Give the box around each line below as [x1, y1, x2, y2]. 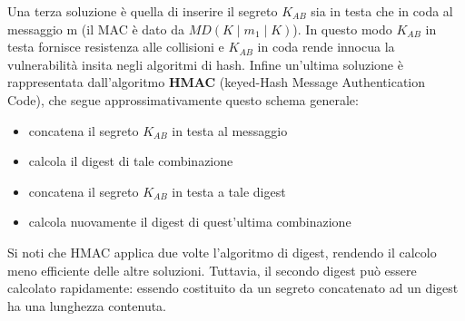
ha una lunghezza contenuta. [7, 296, 167, 315]
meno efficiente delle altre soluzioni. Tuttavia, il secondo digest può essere [7, 260, 417, 279]
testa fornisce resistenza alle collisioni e [7, 37, 224, 56]
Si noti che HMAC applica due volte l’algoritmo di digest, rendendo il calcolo [7, 242, 437, 261]
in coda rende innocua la [257, 37, 395, 56]
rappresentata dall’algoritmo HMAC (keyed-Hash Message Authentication [7, 73, 426, 92]
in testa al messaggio [172, 121, 288, 140]
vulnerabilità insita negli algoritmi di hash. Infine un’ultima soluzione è [7, 54, 403, 73]
